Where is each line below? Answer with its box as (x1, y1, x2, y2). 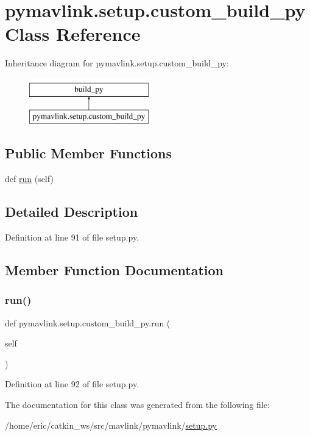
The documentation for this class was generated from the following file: (5, 398, 270, 411)
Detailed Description (5, 202, 138, 221)
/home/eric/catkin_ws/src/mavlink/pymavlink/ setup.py (5, 418, 217, 431)
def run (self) (5, 172, 54, 185)
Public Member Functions (5, 144, 172, 163)
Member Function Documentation (5, 261, 224, 280)
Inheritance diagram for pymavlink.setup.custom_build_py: (5, 57, 229, 69)
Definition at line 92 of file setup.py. (5, 378, 139, 390)
